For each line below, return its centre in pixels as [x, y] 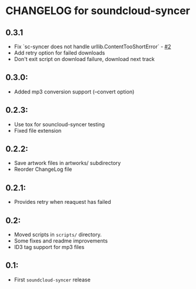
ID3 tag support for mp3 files [49, 247]
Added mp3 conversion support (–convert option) [74, 92]
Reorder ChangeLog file [43, 169]
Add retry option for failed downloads [59, 53]
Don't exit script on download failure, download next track [84, 59]
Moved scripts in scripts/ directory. [58, 235]
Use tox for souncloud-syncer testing [59, 124]
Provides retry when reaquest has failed [62, 202]
